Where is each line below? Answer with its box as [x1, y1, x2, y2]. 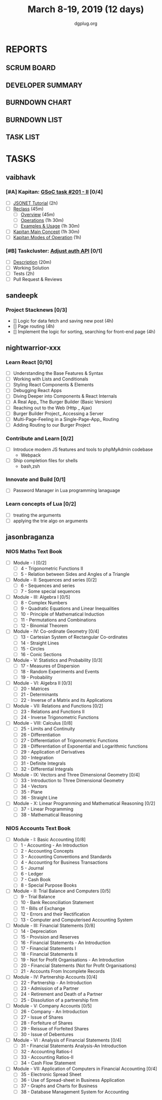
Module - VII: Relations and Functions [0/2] [13, 703, 104, 709]
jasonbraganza [6, 533, 55, 541]
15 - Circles [20, 645, 45, 652]
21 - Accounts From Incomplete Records [20, 968, 105, 975]
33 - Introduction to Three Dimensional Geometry [20, 778, 124, 784]
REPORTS [6, 43, 48, 55]
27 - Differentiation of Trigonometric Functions [20, 737, 118, 743]
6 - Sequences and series [20, 583, 75, 589]
